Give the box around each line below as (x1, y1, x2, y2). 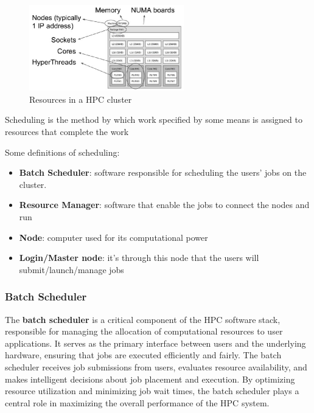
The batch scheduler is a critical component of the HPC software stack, (5, 313, 281, 325)
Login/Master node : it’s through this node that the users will (19, 251, 259, 264)
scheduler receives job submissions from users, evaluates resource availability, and (5, 360, 307, 373)
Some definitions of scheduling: (5, 145, 120, 158)
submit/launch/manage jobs (19, 263, 124, 276)
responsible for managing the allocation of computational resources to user (5, 325, 283, 338)
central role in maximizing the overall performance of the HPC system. (5, 396, 270, 409)
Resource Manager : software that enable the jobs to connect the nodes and (19, 198, 310, 211)
